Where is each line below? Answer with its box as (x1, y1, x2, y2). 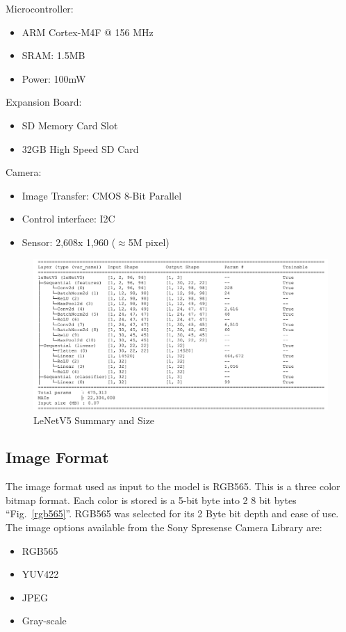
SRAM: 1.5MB (22, 48, 85, 63)
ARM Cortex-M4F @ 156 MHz (22, 24, 154, 39)
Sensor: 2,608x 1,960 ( (22, 234, 116, 249)
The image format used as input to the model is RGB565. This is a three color (6, 479, 340, 494)
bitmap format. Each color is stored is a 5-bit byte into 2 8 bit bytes (6, 492, 297, 507)
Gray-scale (22, 613, 67, 628)
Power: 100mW (22, 71, 86, 86)
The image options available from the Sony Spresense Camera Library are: (6, 520, 322, 535)
